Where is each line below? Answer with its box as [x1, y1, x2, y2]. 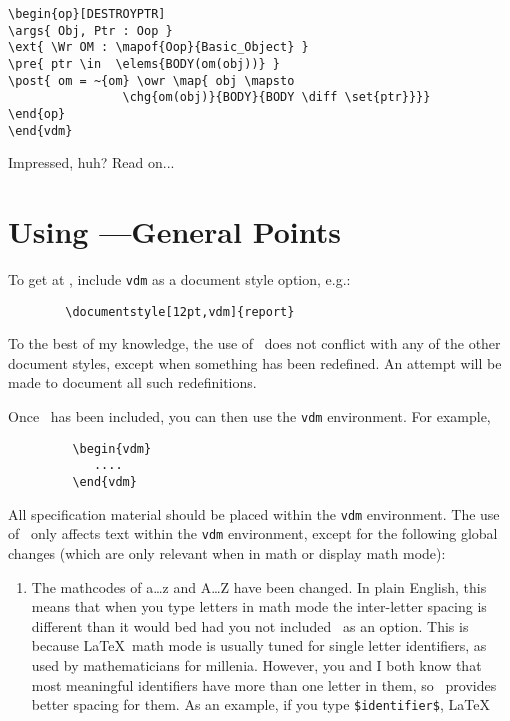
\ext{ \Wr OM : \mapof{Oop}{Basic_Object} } [8, 40, 309, 55]
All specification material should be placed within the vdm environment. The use [8, 503, 500, 524]
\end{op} [8, 106, 66, 121]
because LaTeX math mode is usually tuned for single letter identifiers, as [31, 635, 487, 656]
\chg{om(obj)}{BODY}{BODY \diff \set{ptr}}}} [122, 90, 431, 105]
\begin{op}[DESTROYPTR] [8, 7, 166, 21]
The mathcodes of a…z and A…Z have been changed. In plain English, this [31, 576, 487, 597]
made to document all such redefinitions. [8, 372, 257, 393]
